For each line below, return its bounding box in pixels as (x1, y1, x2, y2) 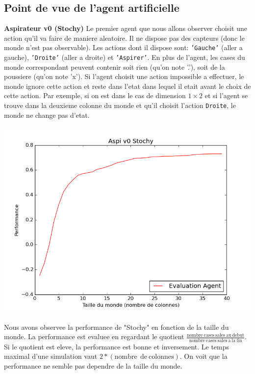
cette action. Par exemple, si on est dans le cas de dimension (4, 90, 186, 101)
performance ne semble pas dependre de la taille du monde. (4, 360, 182, 371)
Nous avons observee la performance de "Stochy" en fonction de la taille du (4, 321, 229, 332)
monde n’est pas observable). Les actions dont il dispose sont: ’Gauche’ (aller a (4, 42, 243, 53)
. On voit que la (179, 351, 228, 361)
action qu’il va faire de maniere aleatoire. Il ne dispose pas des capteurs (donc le (4, 32, 245, 43)
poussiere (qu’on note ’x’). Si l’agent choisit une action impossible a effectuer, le (4, 71, 244, 81)
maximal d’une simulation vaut (4, 351, 98, 361)
